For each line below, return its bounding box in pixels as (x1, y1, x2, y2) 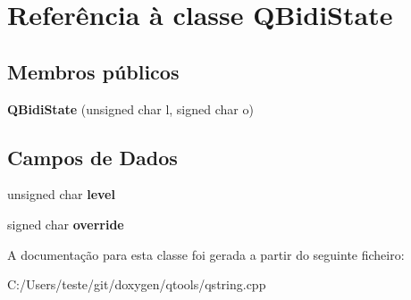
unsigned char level (7, 185, 115, 204)
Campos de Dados (7, 143, 178, 171)
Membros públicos (7, 57, 180, 85)
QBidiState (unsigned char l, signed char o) (7, 99, 254, 118)
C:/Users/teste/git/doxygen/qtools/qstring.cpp (7, 275, 266, 294)
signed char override (7, 214, 124, 233)
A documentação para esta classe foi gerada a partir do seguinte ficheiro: (7, 245, 405, 263)
